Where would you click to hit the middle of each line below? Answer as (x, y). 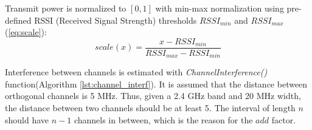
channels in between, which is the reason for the (163, 119)
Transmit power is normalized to (66, 8)
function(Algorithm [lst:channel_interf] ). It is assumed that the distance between (156, 84)
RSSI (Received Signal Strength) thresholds (116, 20)
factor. (284, 119)
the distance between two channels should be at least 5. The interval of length (150, 108)
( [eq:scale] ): (26, 32)
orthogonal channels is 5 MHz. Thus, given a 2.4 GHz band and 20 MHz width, (153, 96)
